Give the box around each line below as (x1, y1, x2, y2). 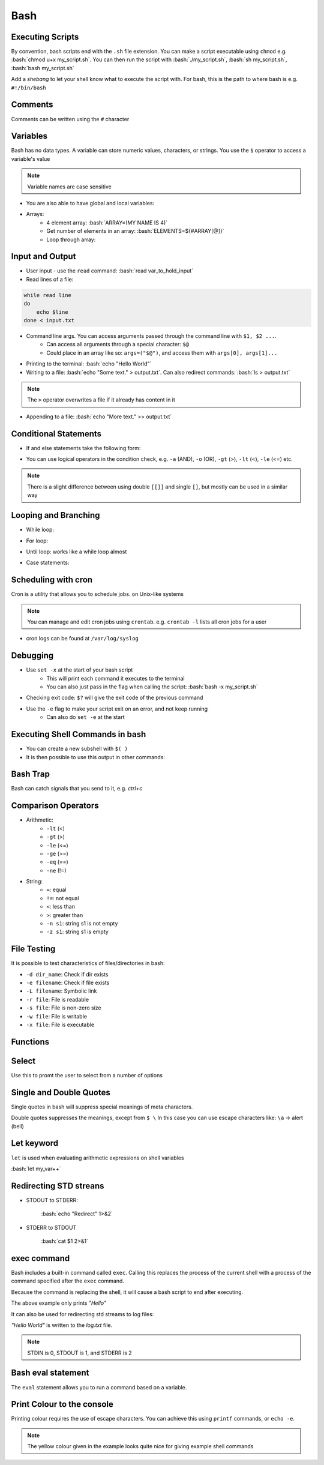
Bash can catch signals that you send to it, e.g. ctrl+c (11, 785, 143, 792)
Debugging (11, 651, 54, 661)
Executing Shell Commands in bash (11, 729, 146, 739)
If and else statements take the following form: (26, 444, 141, 451)
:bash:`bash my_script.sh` (11, 64, 74, 71)
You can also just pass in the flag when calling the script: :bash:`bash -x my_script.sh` (46, 683, 258, 690)
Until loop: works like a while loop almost (26, 548, 127, 555)
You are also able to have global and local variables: (26, 200, 155, 206)
